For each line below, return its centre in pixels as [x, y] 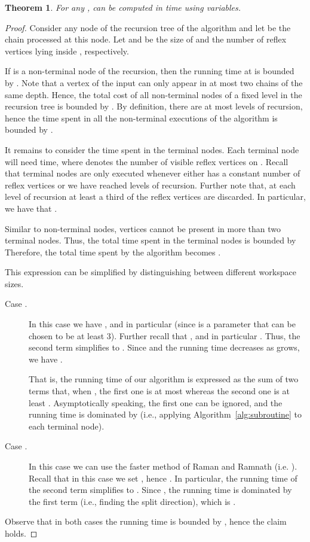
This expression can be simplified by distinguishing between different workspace [151, 272]
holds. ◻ [21, 533]
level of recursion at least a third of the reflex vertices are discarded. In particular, [155, 197]
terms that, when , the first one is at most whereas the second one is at [159, 391]
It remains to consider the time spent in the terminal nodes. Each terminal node [152, 149]
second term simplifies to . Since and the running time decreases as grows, [164, 347]
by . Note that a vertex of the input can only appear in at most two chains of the [154, 82]
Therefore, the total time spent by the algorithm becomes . [113, 252]
